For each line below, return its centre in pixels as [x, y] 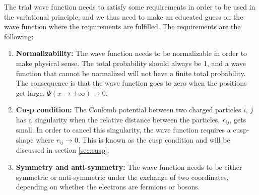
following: [19, 36]
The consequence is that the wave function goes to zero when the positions [131, 83]
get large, [30, 92]
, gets [238, 119]
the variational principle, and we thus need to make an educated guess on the [124, 16]
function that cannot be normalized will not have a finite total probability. [131, 73]
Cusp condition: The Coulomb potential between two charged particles [128, 110]
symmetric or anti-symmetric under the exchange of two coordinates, [122, 177]
